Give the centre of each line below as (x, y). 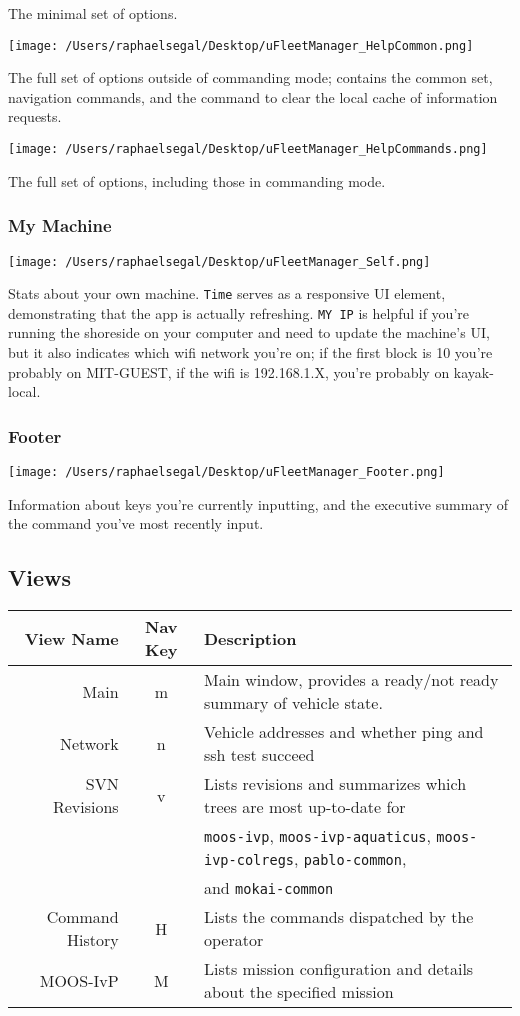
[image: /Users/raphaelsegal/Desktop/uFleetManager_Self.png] (219, 261)
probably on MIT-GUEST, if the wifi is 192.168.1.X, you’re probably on (229, 371)
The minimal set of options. (93, 13)
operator (233, 940)
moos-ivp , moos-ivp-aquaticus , (317, 836)
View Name (71, 638)
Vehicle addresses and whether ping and (343, 732)
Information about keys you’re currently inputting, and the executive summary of (258, 503)
